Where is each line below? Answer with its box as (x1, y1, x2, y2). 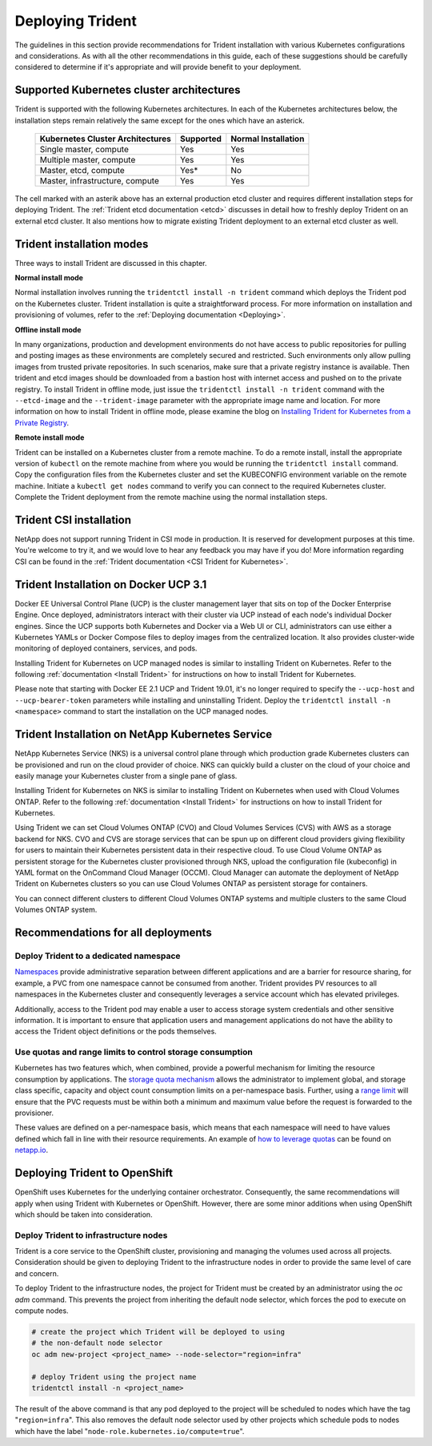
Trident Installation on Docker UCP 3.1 (14, 578, 207, 591)
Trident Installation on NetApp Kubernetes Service (14, 727, 273, 741)
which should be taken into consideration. (14, 1210, 153, 1219)
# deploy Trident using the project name (31, 1372, 197, 1381)
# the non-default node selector (31, 1339, 163, 1347)
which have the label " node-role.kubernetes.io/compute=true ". (14, 1426, 245, 1436)
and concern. (14, 1268, 59, 1278)
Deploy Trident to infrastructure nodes (14, 1230, 168, 1241)
